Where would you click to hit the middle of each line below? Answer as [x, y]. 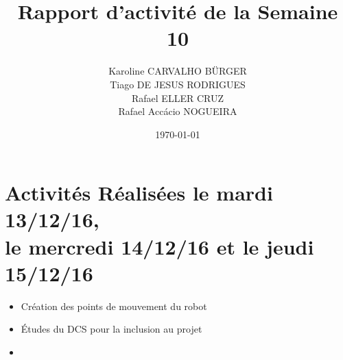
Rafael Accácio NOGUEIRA [178, 111]
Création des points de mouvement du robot [114, 306]
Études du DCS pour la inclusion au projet [111, 329]
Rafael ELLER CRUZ [178, 98]
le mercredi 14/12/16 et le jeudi [159, 246]
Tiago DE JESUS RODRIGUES [178, 84]
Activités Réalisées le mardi [139, 193]
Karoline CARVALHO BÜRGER [178, 71]
